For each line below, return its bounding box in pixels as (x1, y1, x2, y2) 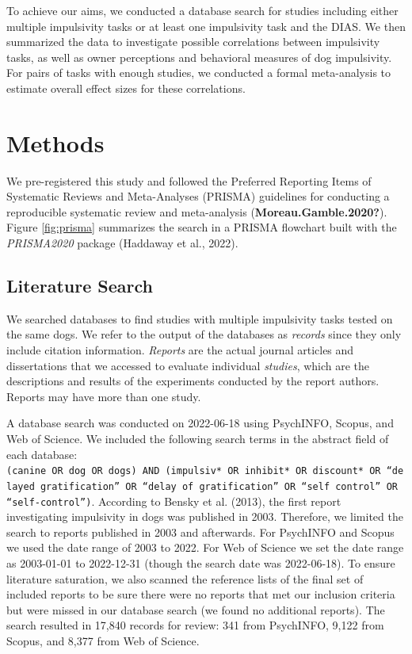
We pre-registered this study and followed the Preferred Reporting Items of (6, 172, 372, 189)
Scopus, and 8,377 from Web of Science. (6, 632, 200, 648)
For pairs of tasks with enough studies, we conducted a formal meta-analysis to (6, 64, 391, 81)
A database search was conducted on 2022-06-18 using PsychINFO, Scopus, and (6, 415, 394, 431)
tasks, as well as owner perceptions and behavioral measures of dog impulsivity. (6, 48, 392, 65)
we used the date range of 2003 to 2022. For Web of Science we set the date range (6, 539, 404, 556)
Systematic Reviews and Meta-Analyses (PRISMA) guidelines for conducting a (6, 188, 390, 205)
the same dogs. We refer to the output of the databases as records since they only (6, 326, 402, 342)
